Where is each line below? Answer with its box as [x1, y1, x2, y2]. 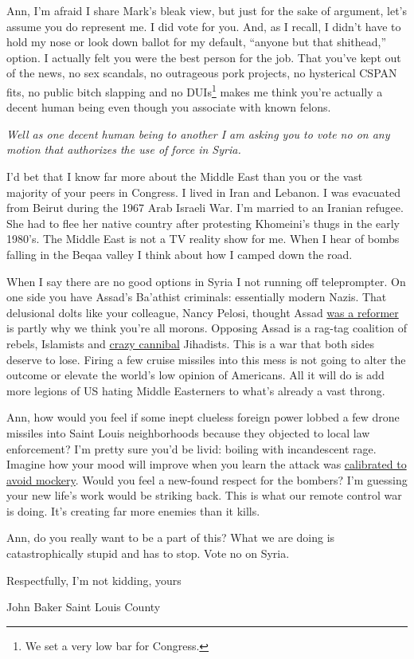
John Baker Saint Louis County [6, 598, 161, 615]
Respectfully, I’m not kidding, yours [6, 571, 182, 588]
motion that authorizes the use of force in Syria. [6, 141, 241, 158]
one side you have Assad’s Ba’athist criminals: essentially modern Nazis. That [6, 288, 387, 305]
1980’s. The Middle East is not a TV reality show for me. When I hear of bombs [6, 230, 400, 247]
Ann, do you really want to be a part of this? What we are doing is [6, 529, 335, 546]
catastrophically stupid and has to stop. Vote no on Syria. [6, 545, 290, 562]
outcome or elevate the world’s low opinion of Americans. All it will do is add [6, 367, 385, 383]
